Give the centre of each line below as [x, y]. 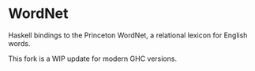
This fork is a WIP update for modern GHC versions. [93, 59]
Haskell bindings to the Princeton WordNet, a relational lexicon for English [128, 35]
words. [19, 43]
